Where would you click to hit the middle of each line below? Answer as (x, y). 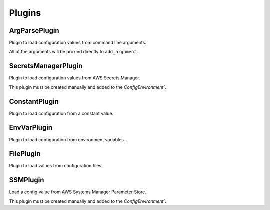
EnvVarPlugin (31, 127)
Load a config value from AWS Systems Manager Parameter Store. (78, 192)
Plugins (25, 13)
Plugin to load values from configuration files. (56, 166)
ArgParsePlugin (34, 31)
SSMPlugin (27, 180)
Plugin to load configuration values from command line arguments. (78, 43)
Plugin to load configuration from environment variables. (67, 139)
